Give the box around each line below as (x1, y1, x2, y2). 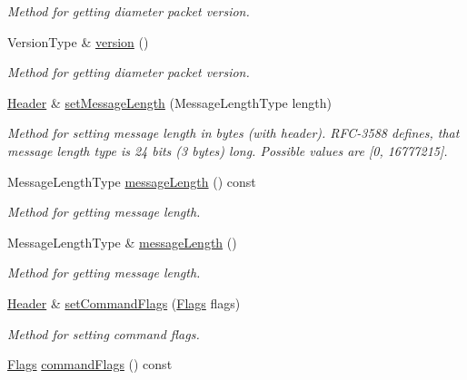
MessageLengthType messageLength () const (7, 171, 256, 190)
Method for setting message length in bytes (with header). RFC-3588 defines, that (7, 123, 460, 142)
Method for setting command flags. (7, 324, 200, 343)
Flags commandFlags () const (7, 355, 173, 374)
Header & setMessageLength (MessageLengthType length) (7, 93, 333, 112)
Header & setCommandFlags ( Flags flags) (7, 293, 241, 312)
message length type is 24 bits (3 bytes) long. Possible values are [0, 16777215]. (7, 141, 448, 160)
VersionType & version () (7, 32, 149, 51)
